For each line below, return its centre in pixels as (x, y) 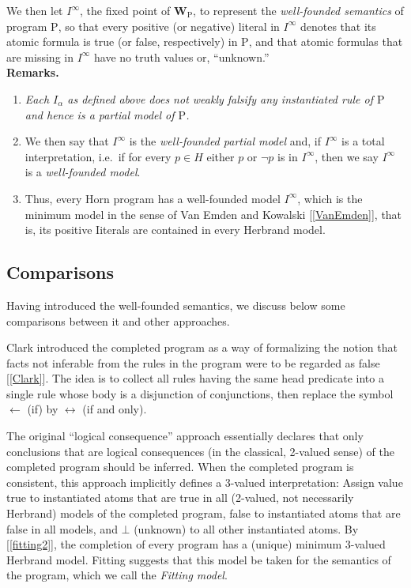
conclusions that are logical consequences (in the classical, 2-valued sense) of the (200, 451)
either (221, 156)
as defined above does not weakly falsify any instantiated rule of (220, 98)
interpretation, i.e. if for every (98, 156)
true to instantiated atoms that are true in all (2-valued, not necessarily (180, 498)
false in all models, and (62, 528)
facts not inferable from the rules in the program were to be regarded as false (193, 362)
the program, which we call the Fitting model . (117, 575)
